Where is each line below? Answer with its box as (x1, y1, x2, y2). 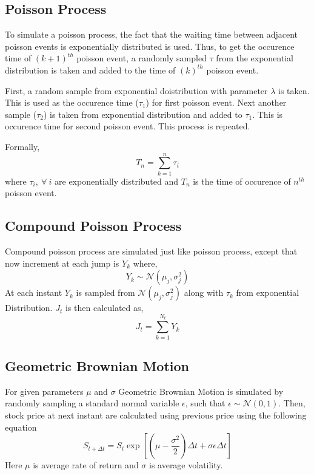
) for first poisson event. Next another (145, 96, 287, 109)
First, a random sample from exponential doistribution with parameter (5, 84, 268, 97)
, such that (185, 397, 225, 409)
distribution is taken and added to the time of (5, 63, 176, 76)
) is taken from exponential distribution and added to (44, 108, 242, 120)
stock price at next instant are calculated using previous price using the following (5, 409, 307, 421)
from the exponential (216, 52, 293, 64)
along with (184, 286, 224, 299)
